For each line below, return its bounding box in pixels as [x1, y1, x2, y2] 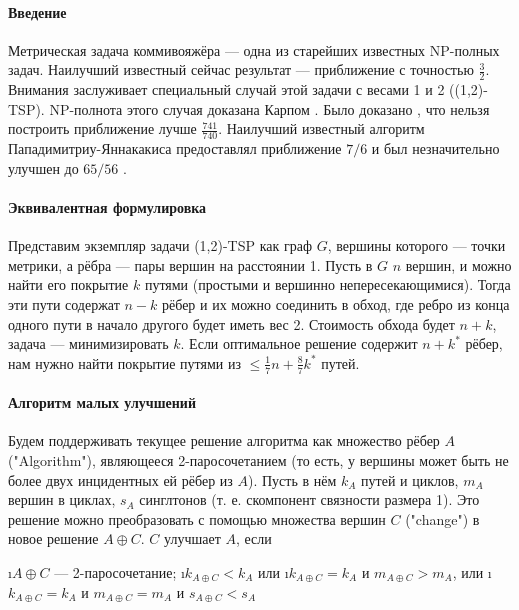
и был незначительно [371, 138, 500, 159]
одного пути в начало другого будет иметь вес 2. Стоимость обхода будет [8, 313, 455, 334]
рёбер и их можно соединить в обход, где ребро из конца [161, 294, 510, 314]
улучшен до [8, 157, 79, 178]
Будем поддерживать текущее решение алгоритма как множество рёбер [8, 430, 440, 451]
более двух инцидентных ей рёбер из [8, 469, 233, 490]
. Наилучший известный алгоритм [218, 118, 425, 139]
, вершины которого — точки [327, 235, 506, 256]
